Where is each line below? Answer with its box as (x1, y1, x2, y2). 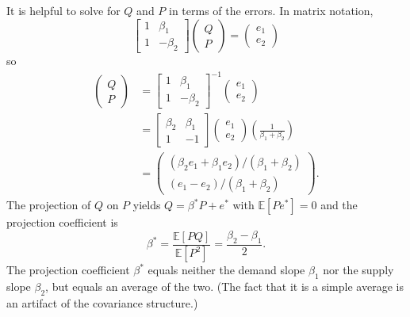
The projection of (6, 197, 91, 213)
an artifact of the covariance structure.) (6, 295, 198, 311)
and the (320, 197, 358, 213)
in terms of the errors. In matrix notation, (169, 2, 374, 18)
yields (132, 197, 161, 213)
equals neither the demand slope (148, 262, 305, 278)
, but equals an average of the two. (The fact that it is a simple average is (45, 278, 404, 295)
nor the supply (323, 262, 394, 278)
